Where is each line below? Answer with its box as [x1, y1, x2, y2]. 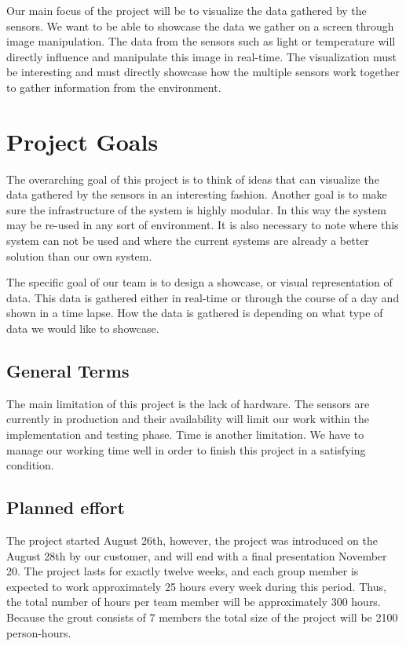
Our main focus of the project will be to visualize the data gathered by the [6, 2, 367, 18]
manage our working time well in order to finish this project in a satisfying [6, 441, 366, 458]
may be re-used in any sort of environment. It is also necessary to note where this [6, 217, 399, 233]
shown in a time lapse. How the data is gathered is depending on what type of [6, 305, 383, 321]
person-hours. [6, 624, 71, 641]
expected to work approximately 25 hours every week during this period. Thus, [6, 578, 386, 594]
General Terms [6, 359, 130, 383]
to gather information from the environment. [6, 78, 221, 95]
